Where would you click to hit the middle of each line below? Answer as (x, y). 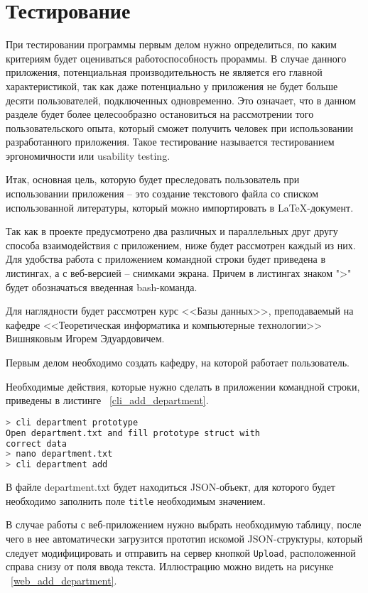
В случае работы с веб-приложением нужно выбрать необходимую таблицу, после (184, 524)
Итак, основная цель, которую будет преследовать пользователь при (153, 179)
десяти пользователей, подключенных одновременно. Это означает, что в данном (181, 100)
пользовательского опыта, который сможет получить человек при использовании (180, 127)
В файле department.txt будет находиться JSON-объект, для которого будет (171, 487)
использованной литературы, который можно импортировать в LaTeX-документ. (180, 207)
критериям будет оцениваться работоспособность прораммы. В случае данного (176, 58)
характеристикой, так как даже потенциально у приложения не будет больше (172, 86)
